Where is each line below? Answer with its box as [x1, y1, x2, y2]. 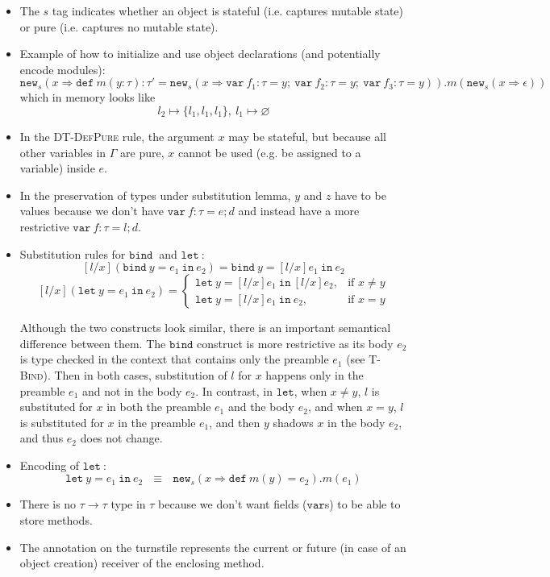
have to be [335, 186, 386, 203]
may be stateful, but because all [228, 127, 386, 144]
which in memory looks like [19, 89, 156, 106]
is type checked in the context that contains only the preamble [19, 351, 329, 367]
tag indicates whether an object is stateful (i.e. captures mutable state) [52, 2, 404, 19]
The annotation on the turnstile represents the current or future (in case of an [19, 538, 406, 555]
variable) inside [19, 160, 95, 176]
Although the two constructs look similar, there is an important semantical [19, 319, 391, 336]
